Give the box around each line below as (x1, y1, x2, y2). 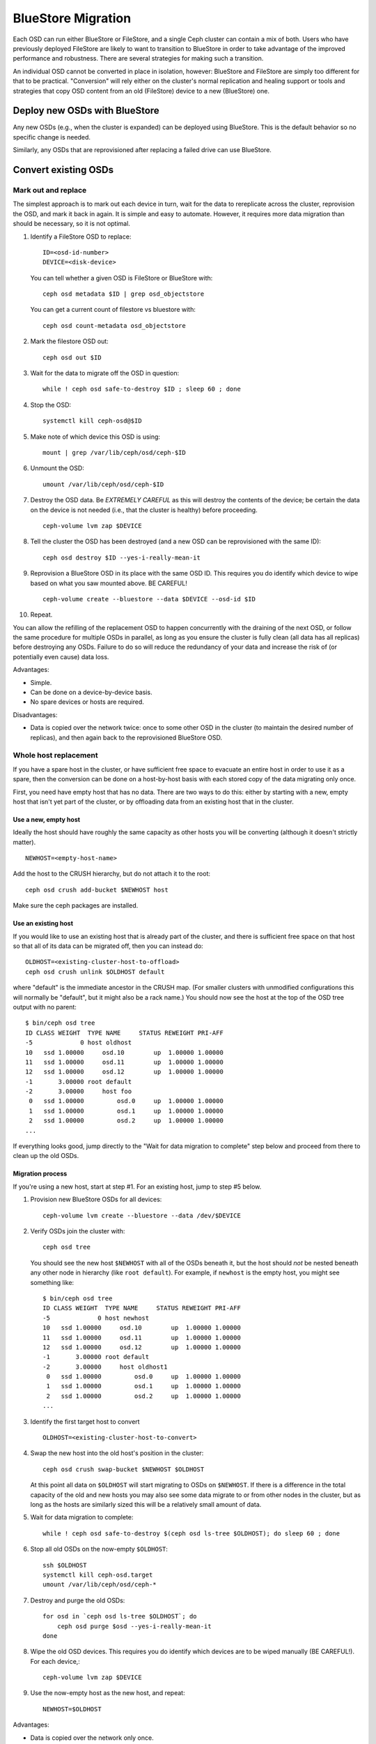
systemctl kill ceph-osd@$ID (42, 417, 142, 425)
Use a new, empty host (13, 815, 80, 823)
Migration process (13, 1169, 68, 1178)
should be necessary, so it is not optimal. (13, 220, 130, 228)
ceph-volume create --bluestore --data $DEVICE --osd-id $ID (42, 595, 256, 603)
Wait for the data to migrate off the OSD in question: (30, 369, 180, 377)
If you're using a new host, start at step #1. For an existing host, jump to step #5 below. (13, 1182, 262, 1191)
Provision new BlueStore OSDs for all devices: (30, 1195, 162, 1203)
